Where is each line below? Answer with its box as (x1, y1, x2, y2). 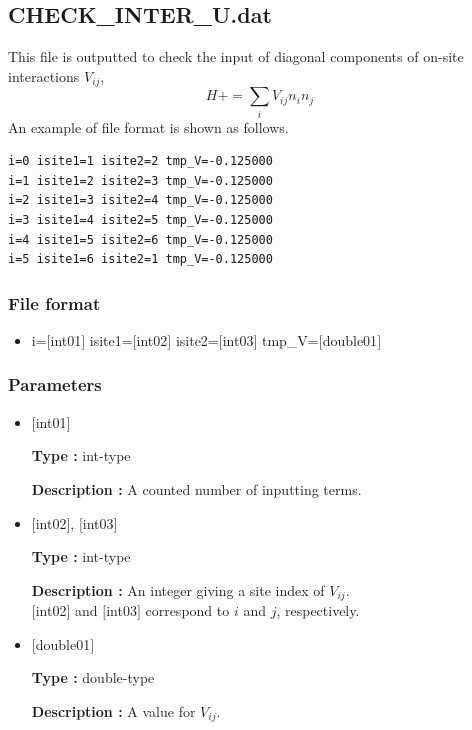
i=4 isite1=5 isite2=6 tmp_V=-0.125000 (8, 232, 273, 247)
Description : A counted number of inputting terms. (31, 478, 362, 499)
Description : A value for (31, 700, 196, 721)
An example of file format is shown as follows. (8, 116, 289, 137)
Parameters (8, 372, 102, 397)
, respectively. (276, 600, 360, 621)
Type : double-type (31, 667, 155, 688)
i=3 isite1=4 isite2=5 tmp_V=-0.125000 (8, 212, 273, 227)
